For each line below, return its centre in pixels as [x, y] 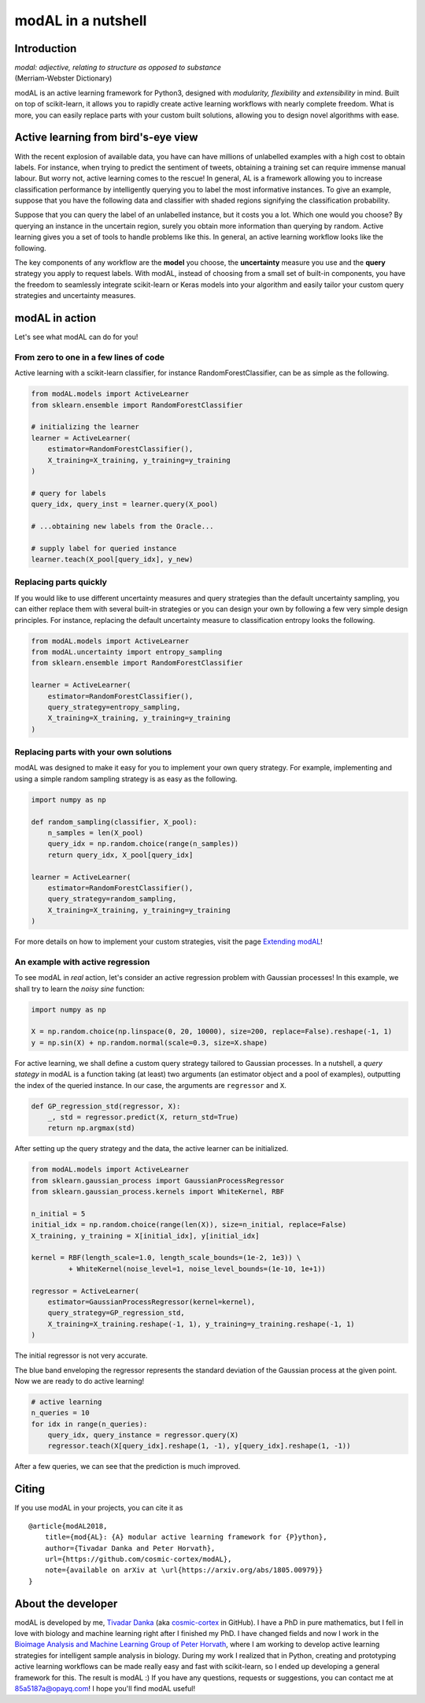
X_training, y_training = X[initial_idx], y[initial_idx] [145, 1235]
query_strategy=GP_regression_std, [116, 1313]
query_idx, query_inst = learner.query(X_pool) [124, 504]
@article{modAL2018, [68, 1526]
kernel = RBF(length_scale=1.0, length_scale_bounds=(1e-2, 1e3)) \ [166, 1258]
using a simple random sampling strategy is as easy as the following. [126, 779]
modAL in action [55, 318]
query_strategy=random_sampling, [112, 899]
